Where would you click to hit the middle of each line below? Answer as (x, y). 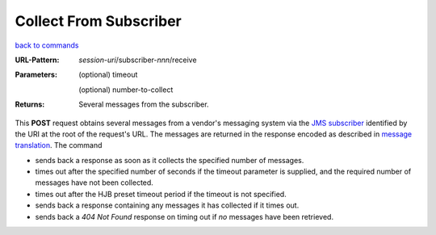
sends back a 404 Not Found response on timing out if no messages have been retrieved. (184, 216)
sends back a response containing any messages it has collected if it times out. (167, 205)
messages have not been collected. (94, 183)
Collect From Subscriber (98, 21)
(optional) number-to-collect (126, 90)
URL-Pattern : (37, 60)
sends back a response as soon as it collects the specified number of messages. (170, 160)
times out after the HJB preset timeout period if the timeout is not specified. (161, 194)
